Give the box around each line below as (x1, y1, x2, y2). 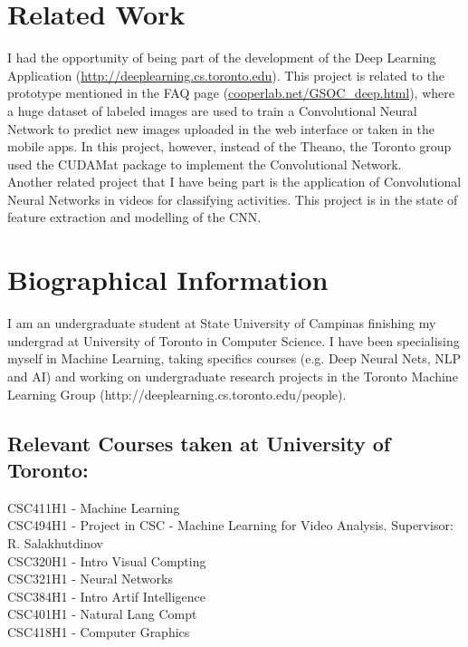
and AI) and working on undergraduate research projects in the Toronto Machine (7, 366, 458, 385)
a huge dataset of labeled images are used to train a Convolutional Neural (7, 101, 417, 120)
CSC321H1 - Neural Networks (7, 569, 173, 588)
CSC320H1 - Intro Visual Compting (7, 551, 206, 570)
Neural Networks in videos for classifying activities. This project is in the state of (7, 189, 458, 208)
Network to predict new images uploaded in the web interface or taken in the (7, 119, 435, 138)
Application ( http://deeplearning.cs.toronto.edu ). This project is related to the (7, 65, 445, 84)
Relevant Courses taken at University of (7, 429, 391, 457)
